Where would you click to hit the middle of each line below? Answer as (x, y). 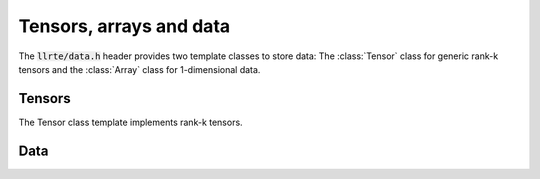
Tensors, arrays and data (124, 26)
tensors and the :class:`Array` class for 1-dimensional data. (139, 69)
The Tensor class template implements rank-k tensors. (131, 122)
